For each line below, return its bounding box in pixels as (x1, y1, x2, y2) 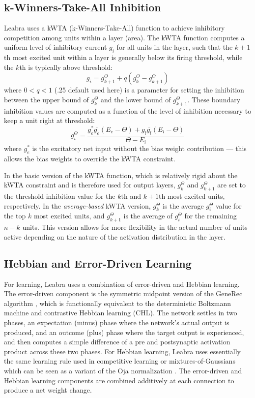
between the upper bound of (4, 94, 89, 104)
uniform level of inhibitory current (4, 42, 107, 52)
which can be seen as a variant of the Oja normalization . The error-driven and (4, 366, 242, 376)
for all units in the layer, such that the (116, 42, 233, 52)
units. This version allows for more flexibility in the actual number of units (22, 222, 248, 232)
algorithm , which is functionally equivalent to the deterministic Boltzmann (4, 298, 231, 308)
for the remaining (184, 211, 237, 221)
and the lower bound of (101, 94, 171, 104)
